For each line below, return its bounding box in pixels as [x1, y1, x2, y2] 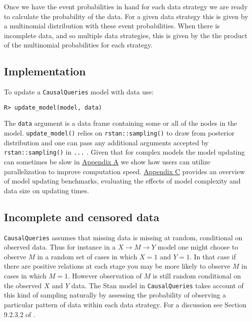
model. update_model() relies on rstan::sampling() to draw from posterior [4, 128, 235, 138]
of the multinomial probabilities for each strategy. [4, 40, 153, 50]
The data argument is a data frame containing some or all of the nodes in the [4, 118, 237, 128]
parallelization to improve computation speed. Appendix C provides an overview [4, 166, 245, 176]
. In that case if [189, 251, 236, 261]
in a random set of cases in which [37, 251, 137, 261]
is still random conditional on [153, 271, 241, 281]
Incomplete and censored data [4, 209, 160, 224]
